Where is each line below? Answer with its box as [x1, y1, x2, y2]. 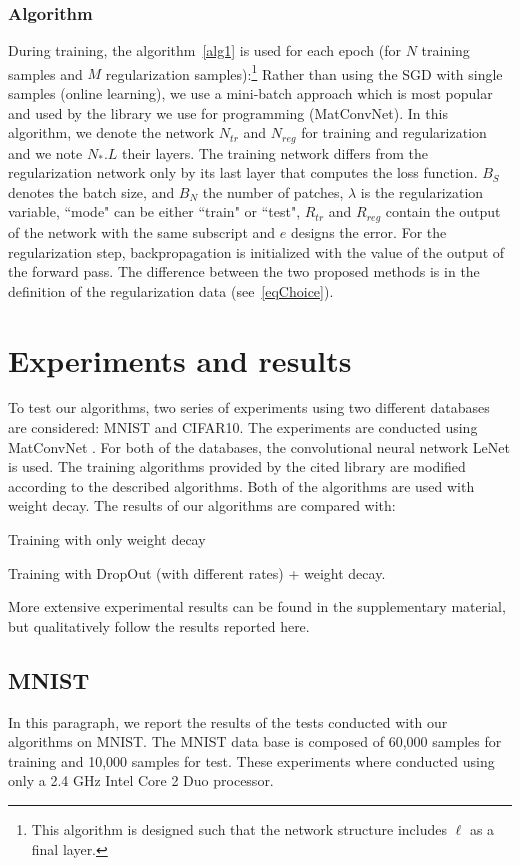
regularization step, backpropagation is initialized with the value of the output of [8, 241, 505, 262]
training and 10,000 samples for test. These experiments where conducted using [8, 750, 495, 771]
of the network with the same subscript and [8, 221, 276, 242]
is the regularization [360, 181, 484, 202]
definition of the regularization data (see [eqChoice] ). [8, 280, 334, 301]
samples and [8, 63, 83, 84]
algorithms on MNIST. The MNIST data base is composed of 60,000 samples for [8, 731, 502, 752]
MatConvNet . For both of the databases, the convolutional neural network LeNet [8, 436, 510, 457]
